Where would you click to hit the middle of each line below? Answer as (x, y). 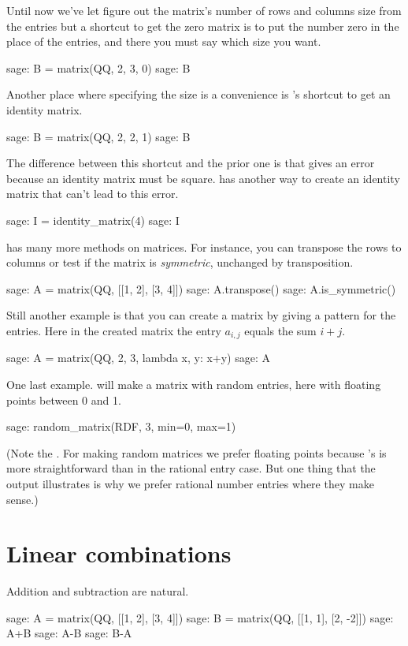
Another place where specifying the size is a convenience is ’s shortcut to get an (198, 94)
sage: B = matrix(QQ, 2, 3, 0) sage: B (98, 67)
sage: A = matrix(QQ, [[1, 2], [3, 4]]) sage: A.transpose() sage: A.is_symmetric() (201, 288)
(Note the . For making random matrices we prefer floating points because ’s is (197, 452)
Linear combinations (119, 553)
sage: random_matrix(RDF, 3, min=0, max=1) (121, 426)
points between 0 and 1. (64, 400)
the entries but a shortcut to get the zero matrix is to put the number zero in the (203, 26)
